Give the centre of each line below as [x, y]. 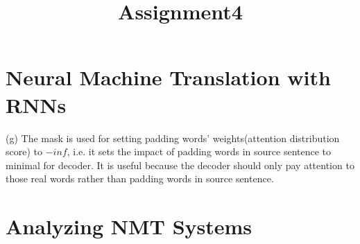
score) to [24, 151]
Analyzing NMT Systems [129, 226]
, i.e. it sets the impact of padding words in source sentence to [199, 151]
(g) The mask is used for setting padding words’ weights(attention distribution [173, 138]
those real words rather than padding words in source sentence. [140, 178]
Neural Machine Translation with [168, 77]
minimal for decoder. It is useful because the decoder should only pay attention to [180, 165]
